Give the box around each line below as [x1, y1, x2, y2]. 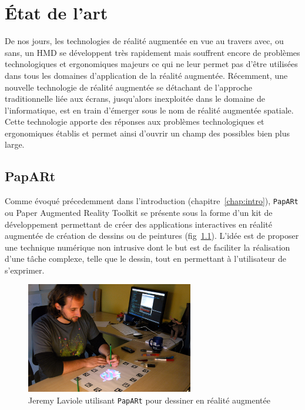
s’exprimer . [5, 264, 45, 276]
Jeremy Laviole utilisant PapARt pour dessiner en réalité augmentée [28, 394, 270, 406]
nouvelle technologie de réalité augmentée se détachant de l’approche [5, 81, 252, 93]
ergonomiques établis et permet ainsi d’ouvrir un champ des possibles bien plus [5, 126, 290, 139]
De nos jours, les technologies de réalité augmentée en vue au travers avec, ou [5, 35, 284, 47]
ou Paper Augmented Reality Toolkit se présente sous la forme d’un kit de [5, 206, 273, 218]
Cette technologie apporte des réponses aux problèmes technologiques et [5, 115, 264, 128]
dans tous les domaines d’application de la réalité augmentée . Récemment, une [5, 69, 288, 81]
